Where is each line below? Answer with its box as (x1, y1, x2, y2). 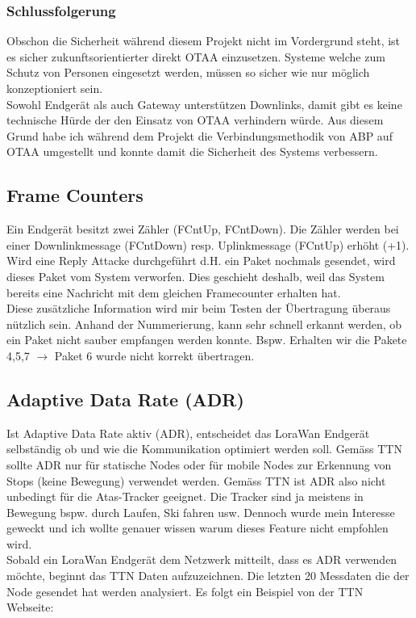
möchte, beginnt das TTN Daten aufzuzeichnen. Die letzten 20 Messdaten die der (6, 567, 410, 584)
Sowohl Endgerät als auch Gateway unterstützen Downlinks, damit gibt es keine (6, 95, 402, 112)
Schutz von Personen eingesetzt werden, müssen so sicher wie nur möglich (6, 64, 370, 81)
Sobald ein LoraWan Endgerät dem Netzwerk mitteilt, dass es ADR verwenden (6, 551, 397, 568)
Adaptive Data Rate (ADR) (6, 386, 244, 411)
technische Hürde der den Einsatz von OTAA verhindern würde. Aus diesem (6, 111, 384, 128)
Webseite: (6, 599, 54, 616)
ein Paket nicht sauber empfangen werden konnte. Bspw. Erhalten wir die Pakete (6, 331, 407, 348)
